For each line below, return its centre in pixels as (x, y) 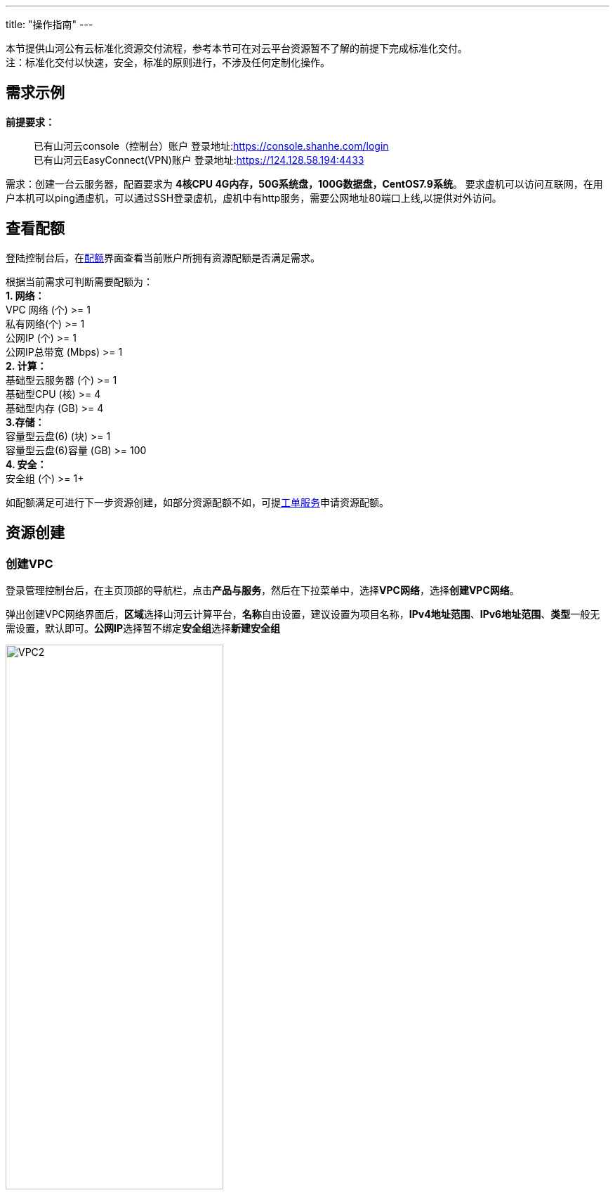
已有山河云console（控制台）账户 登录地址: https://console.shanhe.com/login (211, 146)
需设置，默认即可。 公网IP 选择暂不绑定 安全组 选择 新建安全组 (143, 628)
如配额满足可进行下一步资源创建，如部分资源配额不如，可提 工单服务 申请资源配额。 (197, 502)
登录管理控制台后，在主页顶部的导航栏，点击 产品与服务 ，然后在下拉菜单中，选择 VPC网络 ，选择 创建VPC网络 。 (263, 590)
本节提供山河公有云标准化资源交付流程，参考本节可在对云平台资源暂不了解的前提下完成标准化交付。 (237, 48)
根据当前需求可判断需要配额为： (79, 281)
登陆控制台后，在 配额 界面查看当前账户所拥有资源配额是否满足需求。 (163, 257)
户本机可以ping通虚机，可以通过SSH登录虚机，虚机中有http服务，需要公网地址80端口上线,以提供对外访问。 (254, 198)
